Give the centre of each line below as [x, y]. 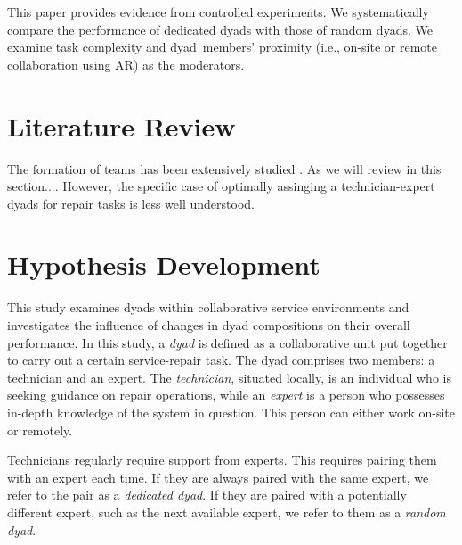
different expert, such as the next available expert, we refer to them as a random [227, 512]
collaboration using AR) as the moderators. [126, 64]
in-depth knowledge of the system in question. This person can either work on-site [231, 412]
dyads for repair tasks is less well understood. [131, 203]
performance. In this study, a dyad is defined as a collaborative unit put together [227, 342]
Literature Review [122, 125]
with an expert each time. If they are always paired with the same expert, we [218, 477]
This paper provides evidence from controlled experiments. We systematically [218, 12]
